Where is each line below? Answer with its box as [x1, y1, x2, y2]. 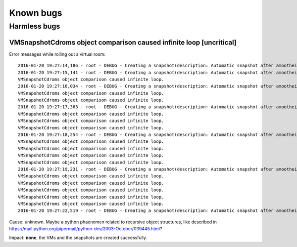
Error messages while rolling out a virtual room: [9, 51, 106, 57]
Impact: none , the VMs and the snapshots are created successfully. [9, 235, 148, 241]
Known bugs [9, 7, 62, 18]
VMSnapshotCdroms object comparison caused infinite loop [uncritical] [9, 38, 237, 46]
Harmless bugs [9, 22, 60, 31]
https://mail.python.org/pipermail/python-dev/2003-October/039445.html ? [9, 226, 162, 232]
